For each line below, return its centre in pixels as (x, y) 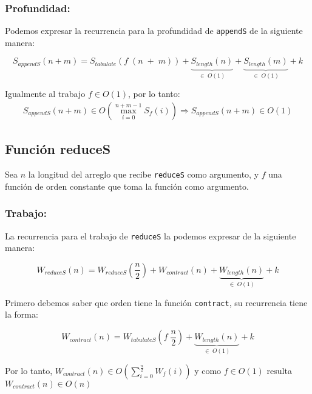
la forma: (22, 314)
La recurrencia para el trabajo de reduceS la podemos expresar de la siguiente (151, 235)
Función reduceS (58, 149)
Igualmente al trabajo (45, 94)
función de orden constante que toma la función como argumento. (127, 186)
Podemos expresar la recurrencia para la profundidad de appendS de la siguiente (154, 31)
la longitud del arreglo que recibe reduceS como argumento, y (144, 174)
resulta (279, 370)
